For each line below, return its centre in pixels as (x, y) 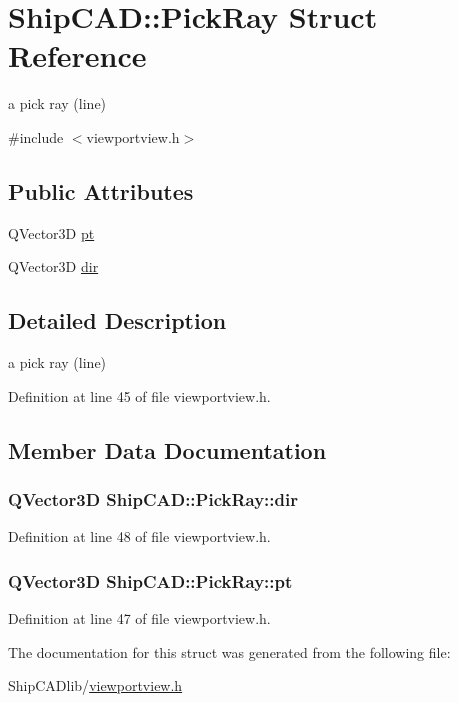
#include (36, 136)
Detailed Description (117, 320)
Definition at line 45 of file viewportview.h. (139, 395)
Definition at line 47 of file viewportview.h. (139, 618)
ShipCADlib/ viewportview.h (95, 685)
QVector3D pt (51, 232)
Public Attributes (101, 190)
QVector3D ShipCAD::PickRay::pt (150, 580)
